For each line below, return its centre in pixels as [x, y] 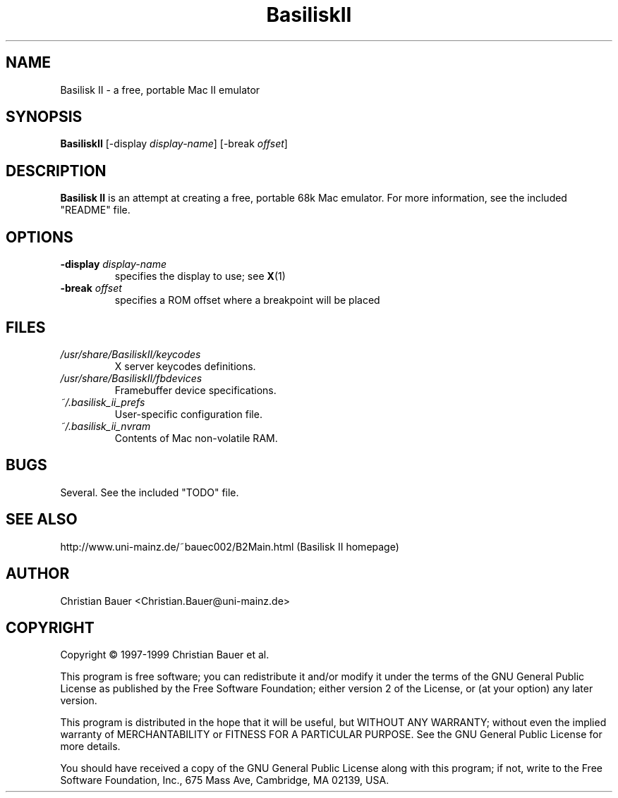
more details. [90, 747]
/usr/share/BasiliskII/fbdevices [131, 378]
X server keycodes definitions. [185, 366]
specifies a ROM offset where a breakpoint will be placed [247, 300]
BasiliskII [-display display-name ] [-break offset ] [174, 144]
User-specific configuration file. [188, 414]
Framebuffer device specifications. [195, 390]
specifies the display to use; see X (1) [200, 276]
